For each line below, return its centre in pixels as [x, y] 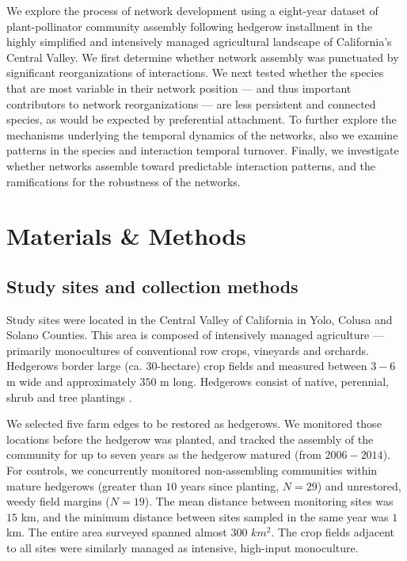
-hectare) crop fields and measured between [262, 366]
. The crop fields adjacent [333, 532]
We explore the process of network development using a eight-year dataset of [192, 10]
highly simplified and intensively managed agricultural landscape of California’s [199, 42]
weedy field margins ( [58, 501]
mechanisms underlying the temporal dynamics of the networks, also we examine [202, 134]
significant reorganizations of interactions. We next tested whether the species [195, 73]
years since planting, [230, 485]
